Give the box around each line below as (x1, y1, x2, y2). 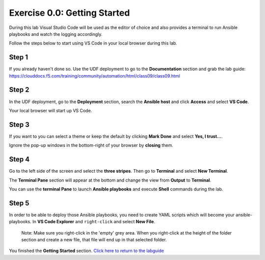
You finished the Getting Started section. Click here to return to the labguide (9, 248, 164, 254)
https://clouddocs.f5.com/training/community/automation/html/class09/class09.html (9, 73, 180, 78)
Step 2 (9, 86, 29, 94)
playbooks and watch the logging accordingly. (9, 31, 103, 37)
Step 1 (9, 53, 28, 61)
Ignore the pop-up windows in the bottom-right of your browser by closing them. (9, 142, 174, 148)
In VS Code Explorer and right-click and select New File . (32, 219, 156, 225)
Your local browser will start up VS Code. (9, 107, 92, 113)
